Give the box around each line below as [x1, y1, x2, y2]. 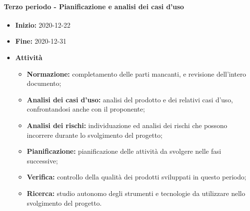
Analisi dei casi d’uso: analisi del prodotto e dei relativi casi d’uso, [27, 94, 233, 104]
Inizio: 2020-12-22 [15, 19, 71, 30]
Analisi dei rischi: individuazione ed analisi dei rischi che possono [27, 120, 227, 130]
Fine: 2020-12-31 [15, 36, 67, 46]
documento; [27, 78, 61, 88]
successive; [27, 155, 58, 165]
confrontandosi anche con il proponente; [27, 104, 145, 114]
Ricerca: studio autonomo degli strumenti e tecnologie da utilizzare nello [27, 188, 245, 198]
